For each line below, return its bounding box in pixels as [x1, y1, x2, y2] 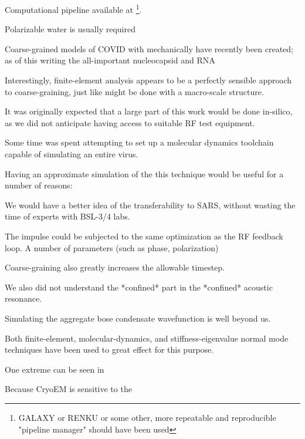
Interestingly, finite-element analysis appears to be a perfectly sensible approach [5, 74, 292, 86]
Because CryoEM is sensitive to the [5, 383, 132, 395]
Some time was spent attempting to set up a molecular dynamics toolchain [5, 136, 274, 148]
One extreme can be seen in [5, 363, 104, 375]
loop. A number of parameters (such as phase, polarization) [5, 241, 219, 254]
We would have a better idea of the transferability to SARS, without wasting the [5, 198, 296, 211]
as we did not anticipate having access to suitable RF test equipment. [5, 116, 255, 129]
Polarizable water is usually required [5, 23, 135, 35]
